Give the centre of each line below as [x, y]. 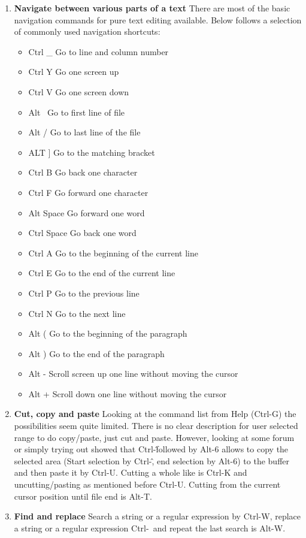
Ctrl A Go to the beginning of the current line [113, 253]
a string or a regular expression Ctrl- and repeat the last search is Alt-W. [150, 528]
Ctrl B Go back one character [83, 172]
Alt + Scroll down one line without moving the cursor [128, 393]
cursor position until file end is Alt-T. [83, 496]
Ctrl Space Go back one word [82, 233]
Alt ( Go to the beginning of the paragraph [108, 333]
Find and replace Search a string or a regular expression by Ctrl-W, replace [157, 516]
